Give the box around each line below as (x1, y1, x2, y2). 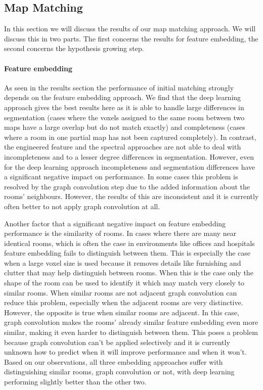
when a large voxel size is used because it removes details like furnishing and (4, 257, 241, 268)
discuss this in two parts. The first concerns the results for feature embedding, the (4, 33, 258, 43)
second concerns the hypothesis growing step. (4, 43, 144, 54)
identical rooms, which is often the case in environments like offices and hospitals (4, 237, 255, 248)
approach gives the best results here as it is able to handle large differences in (4, 102, 244, 112)
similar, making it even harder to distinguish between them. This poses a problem (4, 327, 258, 337)
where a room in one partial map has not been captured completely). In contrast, (4, 131, 256, 142)
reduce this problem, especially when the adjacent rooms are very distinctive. (4, 297, 243, 308)
